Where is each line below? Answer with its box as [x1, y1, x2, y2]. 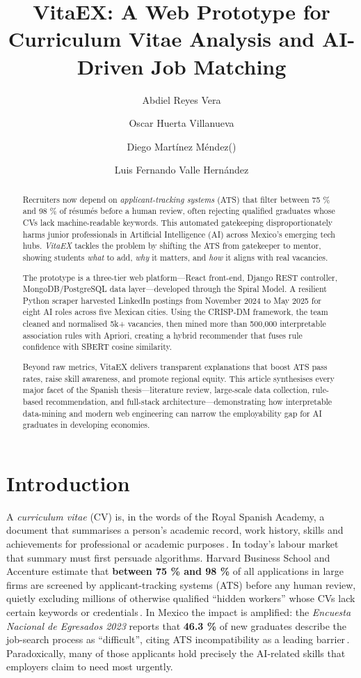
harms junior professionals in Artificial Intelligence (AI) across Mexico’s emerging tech [22, 228, 335, 240]
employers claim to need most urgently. [6, 659, 173, 674]
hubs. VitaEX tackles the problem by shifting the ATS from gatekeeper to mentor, [22, 240, 321, 252]
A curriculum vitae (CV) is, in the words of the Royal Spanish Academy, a [6, 509, 325, 523]
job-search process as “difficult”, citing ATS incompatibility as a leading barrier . [6, 632, 350, 647]
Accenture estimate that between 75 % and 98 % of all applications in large [6, 564, 344, 578]
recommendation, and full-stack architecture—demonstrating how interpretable [45, 395, 332, 407]
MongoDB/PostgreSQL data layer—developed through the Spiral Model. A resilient [22, 283, 327, 295]
